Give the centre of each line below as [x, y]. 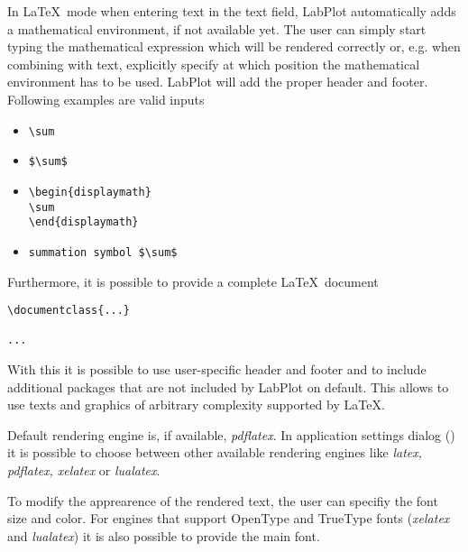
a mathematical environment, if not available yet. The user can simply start [217, 28]
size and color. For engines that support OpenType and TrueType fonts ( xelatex [229, 518]
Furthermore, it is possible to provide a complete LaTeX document [193, 281]
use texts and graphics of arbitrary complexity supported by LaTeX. [196, 405]
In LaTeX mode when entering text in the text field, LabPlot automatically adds [232, 11]
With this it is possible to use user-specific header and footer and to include [217, 369]
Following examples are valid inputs [106, 99]
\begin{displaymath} [90, 192]
